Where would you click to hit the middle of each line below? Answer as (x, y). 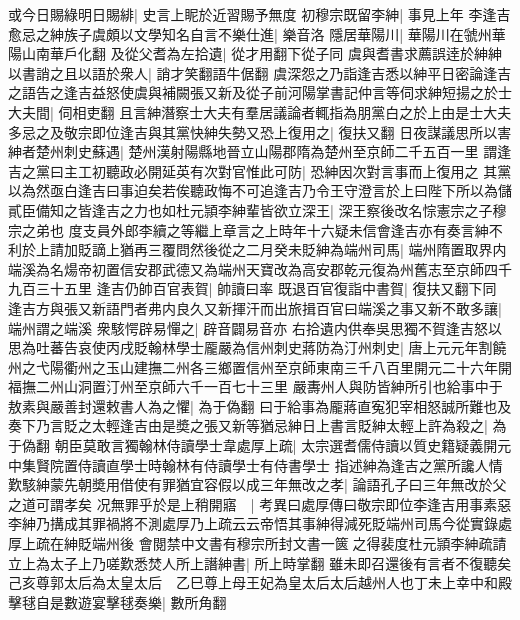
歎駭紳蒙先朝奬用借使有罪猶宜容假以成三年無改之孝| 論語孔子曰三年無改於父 (257, 484)
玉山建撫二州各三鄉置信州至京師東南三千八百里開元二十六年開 (308, 366)
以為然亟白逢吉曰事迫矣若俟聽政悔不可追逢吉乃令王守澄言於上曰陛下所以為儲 (260, 190)
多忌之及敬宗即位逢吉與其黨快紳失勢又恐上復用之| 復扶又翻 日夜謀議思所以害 (260, 131)
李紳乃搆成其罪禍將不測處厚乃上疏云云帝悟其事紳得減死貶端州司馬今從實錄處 (260, 523)
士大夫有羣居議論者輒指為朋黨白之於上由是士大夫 (350, 111)
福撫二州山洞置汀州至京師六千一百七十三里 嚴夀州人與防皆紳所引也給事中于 (255, 386)
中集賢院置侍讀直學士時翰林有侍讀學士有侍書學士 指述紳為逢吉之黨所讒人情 (255, 464)
